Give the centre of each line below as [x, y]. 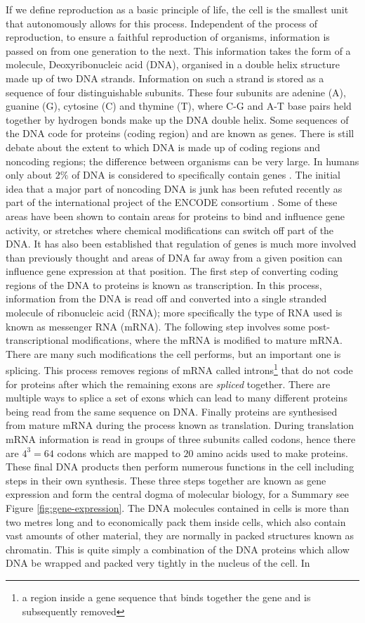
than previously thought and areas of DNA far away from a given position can [174, 257]
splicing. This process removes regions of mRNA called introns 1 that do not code [179, 369]
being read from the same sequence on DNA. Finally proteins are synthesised [172, 411]
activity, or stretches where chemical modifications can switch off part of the [170, 230]
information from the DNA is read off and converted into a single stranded [166, 298]
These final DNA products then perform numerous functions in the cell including [180, 467]
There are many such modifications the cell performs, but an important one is [173, 353]
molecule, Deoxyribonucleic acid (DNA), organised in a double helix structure [173, 64]
